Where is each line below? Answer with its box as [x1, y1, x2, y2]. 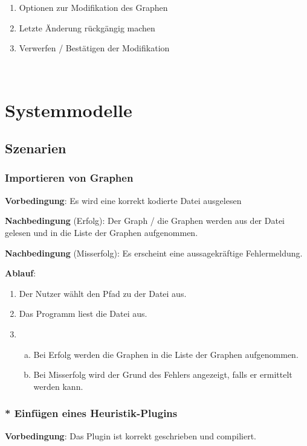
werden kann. [33, 380, 83, 392]
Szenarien [5, 139, 66, 158]
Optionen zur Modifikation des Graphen [19, 1, 168, 13]
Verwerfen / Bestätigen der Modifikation [19, 42, 170, 54]
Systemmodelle [5, 97, 132, 122]
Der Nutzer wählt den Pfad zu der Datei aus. [19, 287, 187, 299]
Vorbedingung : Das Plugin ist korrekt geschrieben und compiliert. [5, 429, 256, 442]
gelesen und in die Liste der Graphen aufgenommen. [5, 226, 198, 238]
